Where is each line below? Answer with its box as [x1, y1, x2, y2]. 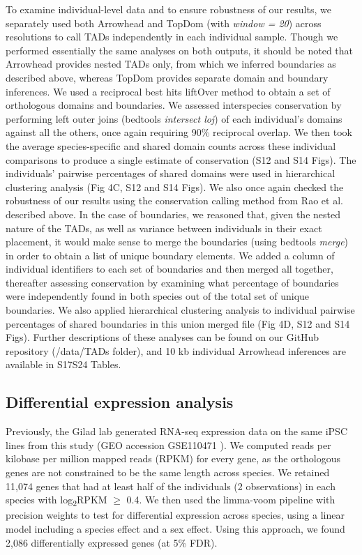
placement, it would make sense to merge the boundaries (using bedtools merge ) [6, 234, 349, 249]
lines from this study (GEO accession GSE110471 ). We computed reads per [6, 437, 331, 452]
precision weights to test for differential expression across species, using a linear [6, 508, 345, 522]
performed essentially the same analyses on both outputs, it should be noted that [6, 43, 354, 57]
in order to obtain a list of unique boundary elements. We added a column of [6, 248, 335, 262]
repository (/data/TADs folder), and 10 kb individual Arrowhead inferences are [6, 343, 347, 358]
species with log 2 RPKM [6, 492, 107, 508]
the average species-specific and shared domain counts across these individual [6, 138, 336, 153]
